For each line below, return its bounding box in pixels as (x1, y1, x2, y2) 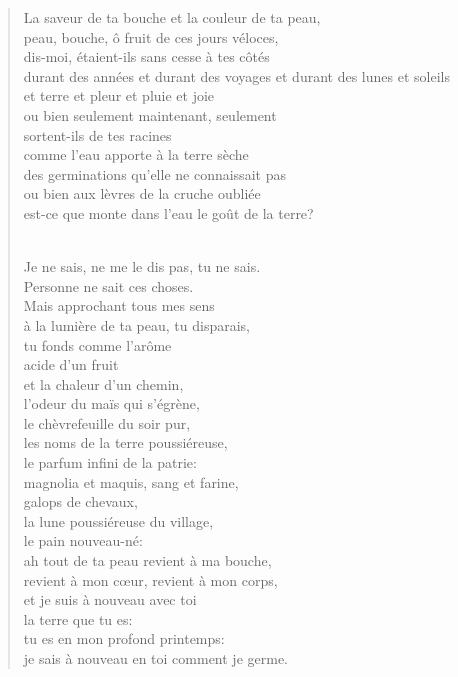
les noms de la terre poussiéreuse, (23, 432, 228, 453)
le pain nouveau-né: (23, 530, 143, 551)
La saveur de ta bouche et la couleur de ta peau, (23, 7, 321, 27)
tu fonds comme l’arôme (23, 334, 172, 355)
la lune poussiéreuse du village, (23, 510, 214, 531)
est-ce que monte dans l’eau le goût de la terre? (23, 202, 314, 223)
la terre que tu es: (23, 608, 133, 629)
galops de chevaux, (23, 491, 138, 512)
